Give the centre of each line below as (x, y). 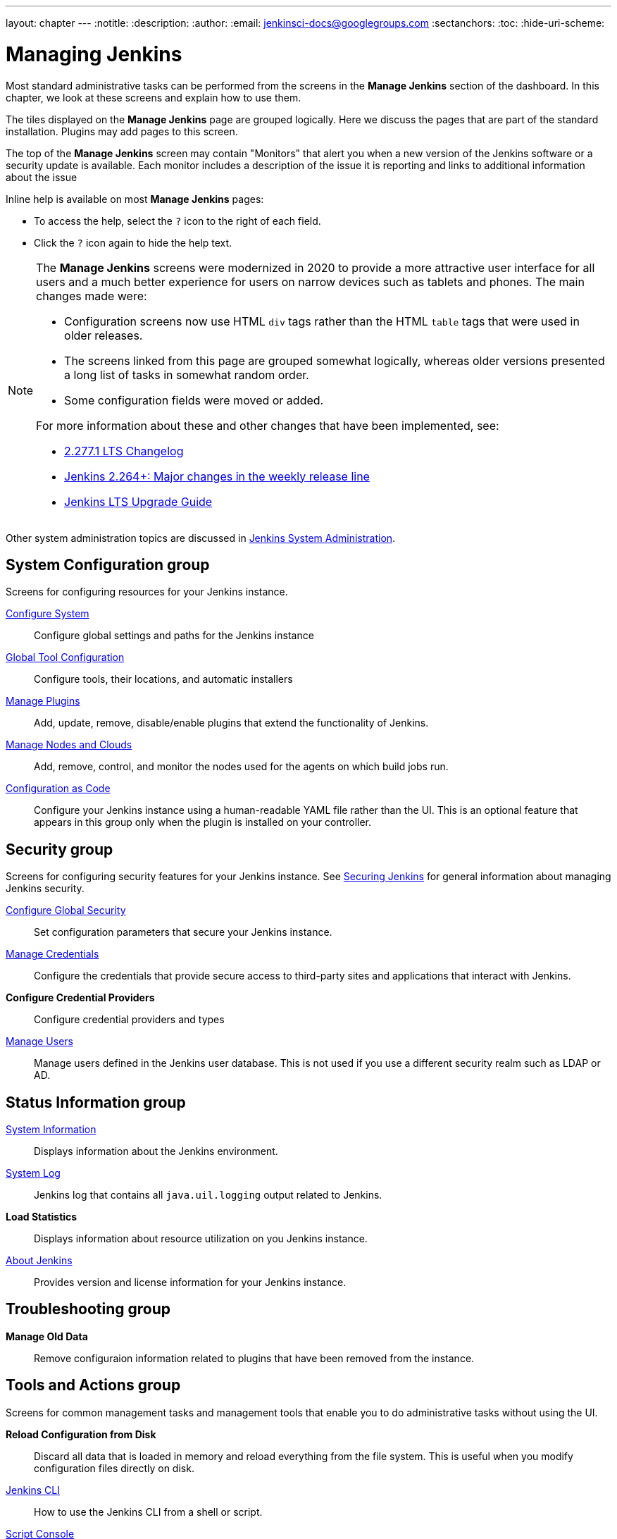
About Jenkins (39, 1261)
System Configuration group (108, 564)
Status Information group (96, 1102)
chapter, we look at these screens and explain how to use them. (154, 97)
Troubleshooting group (88, 1309)
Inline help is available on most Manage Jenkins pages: (135, 199)
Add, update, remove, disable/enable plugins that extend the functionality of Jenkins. (231, 723)
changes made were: (92, 296)
